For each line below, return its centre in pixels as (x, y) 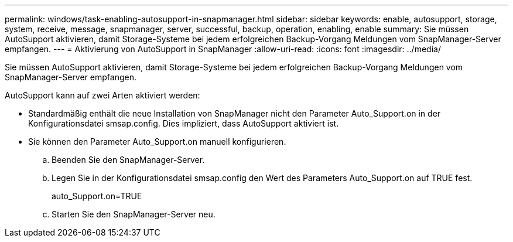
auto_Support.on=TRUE (97, 196)
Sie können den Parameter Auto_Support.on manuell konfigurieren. (157, 142)
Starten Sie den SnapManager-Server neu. (134, 214)
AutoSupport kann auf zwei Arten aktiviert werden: (102, 95)
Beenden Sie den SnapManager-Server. (128, 160)
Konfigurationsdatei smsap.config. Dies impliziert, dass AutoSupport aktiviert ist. (184, 123)
